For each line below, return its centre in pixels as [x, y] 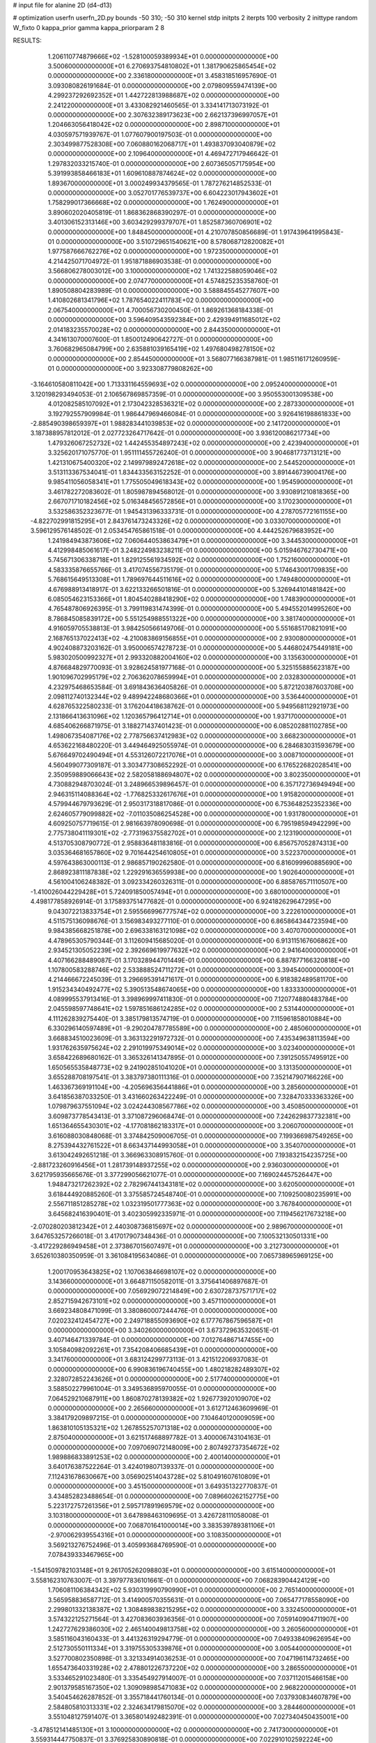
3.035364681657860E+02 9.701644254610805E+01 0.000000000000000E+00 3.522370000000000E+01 [202, 853]
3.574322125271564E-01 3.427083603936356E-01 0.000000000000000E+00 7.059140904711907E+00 [198, 1619]
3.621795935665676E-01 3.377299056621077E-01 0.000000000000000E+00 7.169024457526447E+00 [181, 1175]
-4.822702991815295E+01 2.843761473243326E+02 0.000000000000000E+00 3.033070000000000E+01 [186, 521]
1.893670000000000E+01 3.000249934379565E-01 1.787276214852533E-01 [159, 183]
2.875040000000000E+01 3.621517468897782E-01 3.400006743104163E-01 [159, 1438]
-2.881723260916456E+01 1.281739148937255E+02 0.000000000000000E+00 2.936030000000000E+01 [185, 1165]
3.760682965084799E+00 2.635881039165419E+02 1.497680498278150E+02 [161, 349]
